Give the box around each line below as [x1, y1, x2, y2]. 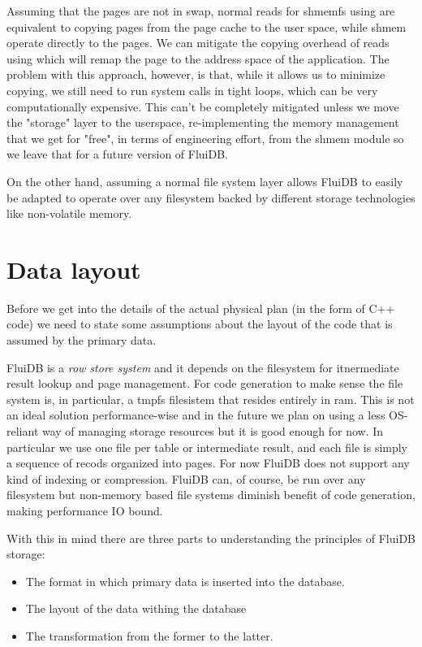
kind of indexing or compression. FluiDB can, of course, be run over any [6, 470, 366, 487]
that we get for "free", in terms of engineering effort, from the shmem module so [6, 129, 404, 146]
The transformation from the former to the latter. [25, 627, 273, 644]
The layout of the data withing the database [25, 600, 247, 617]
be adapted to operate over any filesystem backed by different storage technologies [6, 189, 416, 206]
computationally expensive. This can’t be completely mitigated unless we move [6, 98, 399, 115]
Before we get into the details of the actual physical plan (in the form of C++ [6, 299, 395, 316]
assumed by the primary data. [6, 332, 157, 349]
